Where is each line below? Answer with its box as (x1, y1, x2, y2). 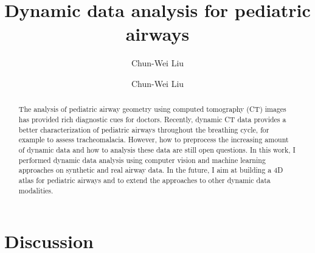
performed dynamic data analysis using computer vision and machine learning (18, 154, 266, 165)
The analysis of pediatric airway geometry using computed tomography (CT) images (18, 104, 286, 114)
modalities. (18, 185, 54, 195)
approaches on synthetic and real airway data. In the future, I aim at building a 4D (18, 165, 283, 175)
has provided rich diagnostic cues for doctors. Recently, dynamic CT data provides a (18, 114, 286, 124)
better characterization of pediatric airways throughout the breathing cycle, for (18, 124, 269, 134)
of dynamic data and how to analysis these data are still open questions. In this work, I (18, 144, 296, 154)
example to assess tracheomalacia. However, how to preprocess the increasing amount (18, 134, 289, 145)
